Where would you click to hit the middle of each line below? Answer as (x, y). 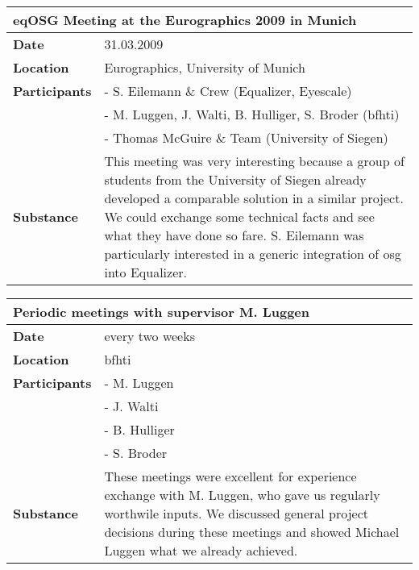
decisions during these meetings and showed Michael (252, 532)
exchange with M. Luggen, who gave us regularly (242, 495)
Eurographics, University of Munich (205, 67)
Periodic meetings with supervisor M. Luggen (161, 312)
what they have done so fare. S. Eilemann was (234, 235)
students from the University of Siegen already (235, 179)
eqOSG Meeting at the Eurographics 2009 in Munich (185, 20)
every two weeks (149, 336)
